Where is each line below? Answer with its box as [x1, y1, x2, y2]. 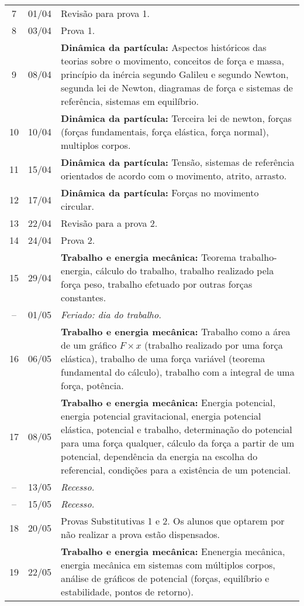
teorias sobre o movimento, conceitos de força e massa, [61, 54, 284, 67]
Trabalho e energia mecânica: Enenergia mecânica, [61, 544, 285, 558]
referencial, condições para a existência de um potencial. [61, 463, 291, 476]
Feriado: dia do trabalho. [61, 308, 162, 321]
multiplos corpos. [61, 138, 131, 152]
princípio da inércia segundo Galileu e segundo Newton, [61, 67, 289, 81]
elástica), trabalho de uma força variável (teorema [61, 352, 265, 365]
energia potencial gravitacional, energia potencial [61, 409, 261, 423]
